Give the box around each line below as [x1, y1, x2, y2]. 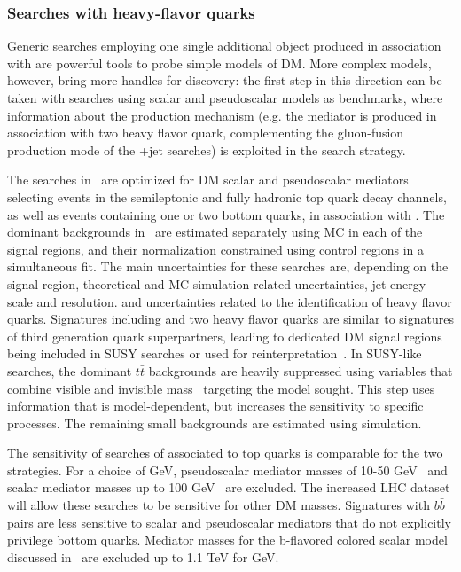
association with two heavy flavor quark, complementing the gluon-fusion [7, 123, 404, 142]
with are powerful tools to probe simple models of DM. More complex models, [7, 53, 432, 72]
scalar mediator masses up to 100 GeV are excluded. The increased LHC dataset [7, 478, 450, 497]
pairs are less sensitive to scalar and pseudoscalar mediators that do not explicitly [7, 513, 451, 531]
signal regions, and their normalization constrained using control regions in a [7, 239, 425, 258]
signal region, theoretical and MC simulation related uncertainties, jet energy [7, 274, 426, 293]
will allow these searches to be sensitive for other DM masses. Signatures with [7, 496, 430, 514]
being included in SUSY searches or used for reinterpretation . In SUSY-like [7, 344, 422, 363]
